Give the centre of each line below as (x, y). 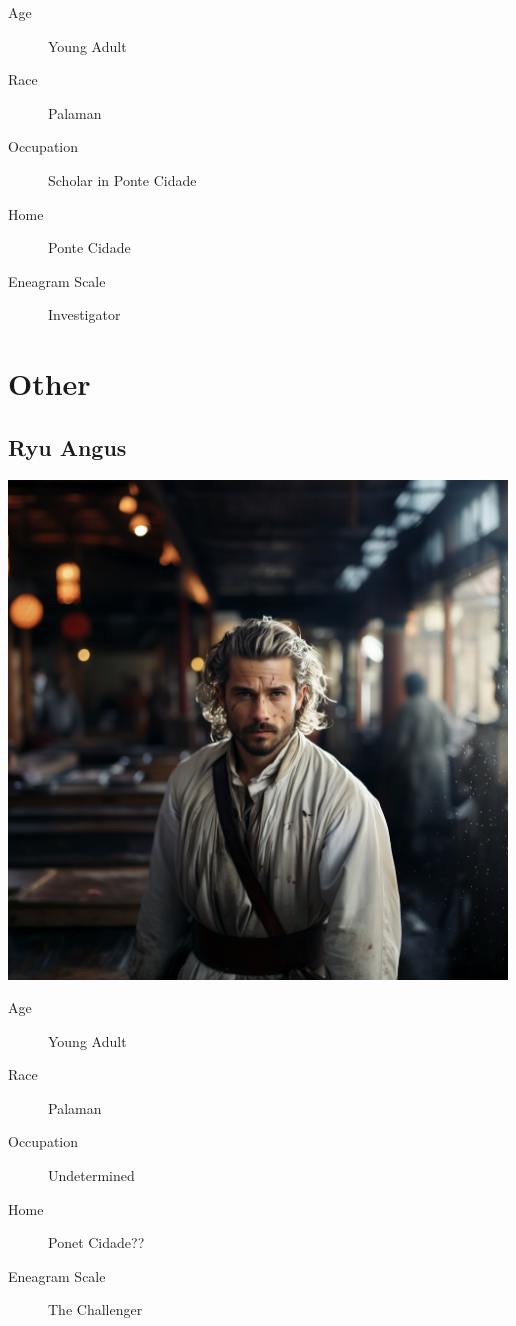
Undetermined (91, 1175)
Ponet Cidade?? (96, 1242)
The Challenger (95, 1309)
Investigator (84, 314)
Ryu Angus (67, 446)
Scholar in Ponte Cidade (122, 179)
